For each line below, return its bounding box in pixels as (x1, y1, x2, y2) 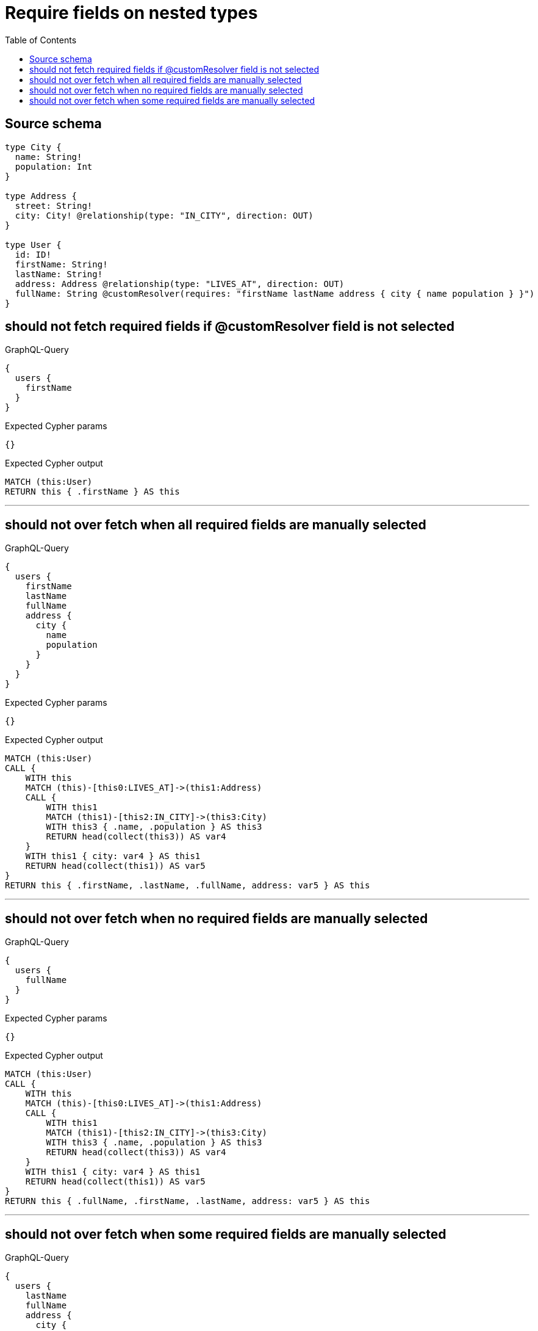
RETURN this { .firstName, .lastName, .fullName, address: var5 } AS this (5, 880, 370, 891)
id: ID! (15, 249, 51, 259)
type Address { (5, 190, 77, 201)
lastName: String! (15, 269, 103, 279)
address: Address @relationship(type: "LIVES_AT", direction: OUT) (15, 278, 345, 289)
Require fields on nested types (5, 2, 258, 23)
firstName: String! (15, 259, 108, 269)
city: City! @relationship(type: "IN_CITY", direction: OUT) (15, 210, 314, 220)
